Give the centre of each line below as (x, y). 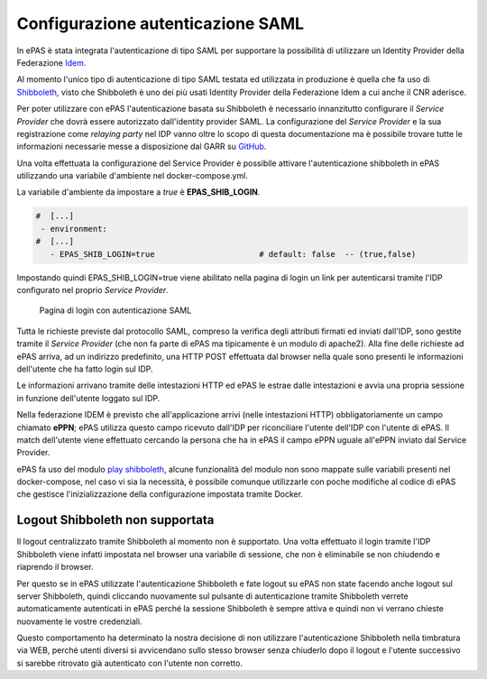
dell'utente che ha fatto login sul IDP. (85, 369)
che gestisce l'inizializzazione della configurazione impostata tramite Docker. (160, 494)
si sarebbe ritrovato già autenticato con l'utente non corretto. (130, 663)
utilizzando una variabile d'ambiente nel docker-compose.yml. (132, 176)
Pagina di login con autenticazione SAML (115, 310)
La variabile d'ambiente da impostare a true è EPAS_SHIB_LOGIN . (138, 192)
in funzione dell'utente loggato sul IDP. (88, 398)
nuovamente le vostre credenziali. (80, 621)
